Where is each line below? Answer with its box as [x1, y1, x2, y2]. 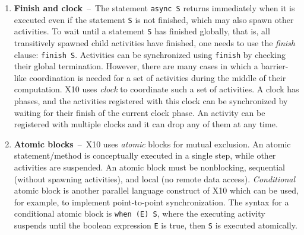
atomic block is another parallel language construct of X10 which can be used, [14, 184, 299, 197]
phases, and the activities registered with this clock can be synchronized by [14, 95, 288, 107]
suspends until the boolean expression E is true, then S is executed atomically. [14, 219, 297, 231]
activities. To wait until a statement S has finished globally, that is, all [14, 25, 270, 37]
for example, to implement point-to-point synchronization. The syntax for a [14, 195, 289, 208]
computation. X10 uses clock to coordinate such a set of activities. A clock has [14, 83, 299, 95]
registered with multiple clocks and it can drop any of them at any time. [14, 118, 278, 130]
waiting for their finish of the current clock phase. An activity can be [14, 106, 265, 118]
